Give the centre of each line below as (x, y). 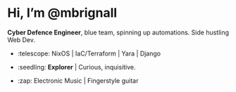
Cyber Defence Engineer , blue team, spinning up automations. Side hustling (118, 32)
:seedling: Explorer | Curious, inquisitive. (76, 67)
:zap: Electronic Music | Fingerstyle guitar (78, 80)
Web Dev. (21, 39)
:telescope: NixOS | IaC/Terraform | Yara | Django (89, 53)
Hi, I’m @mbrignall (62, 13)
